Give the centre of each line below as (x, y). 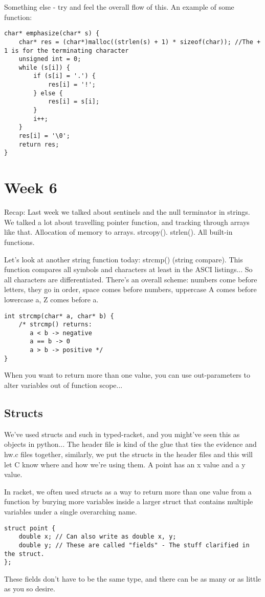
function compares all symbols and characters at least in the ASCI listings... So (128, 269)
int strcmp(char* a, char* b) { (59, 316)
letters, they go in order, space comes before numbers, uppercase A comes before (130, 289)
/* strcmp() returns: (55, 325)
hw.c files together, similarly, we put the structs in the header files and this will (128, 454)
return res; (39, 144)
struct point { (30, 528)
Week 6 (31, 187)
